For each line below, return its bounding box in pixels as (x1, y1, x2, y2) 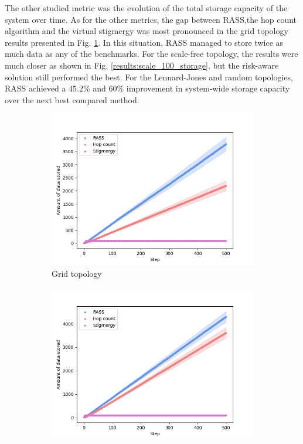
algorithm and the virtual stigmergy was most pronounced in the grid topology (5, 25, 288, 37)
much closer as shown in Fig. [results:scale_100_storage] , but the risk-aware (5, 59, 279, 71)
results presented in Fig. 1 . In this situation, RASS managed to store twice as (5, 36, 284, 48)
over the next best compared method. (5, 93, 139, 106)
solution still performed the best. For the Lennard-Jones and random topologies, (5, 70, 293, 83)
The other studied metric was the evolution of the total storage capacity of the (5, 2, 288, 13)
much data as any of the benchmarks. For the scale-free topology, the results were (5, 48, 298, 60)
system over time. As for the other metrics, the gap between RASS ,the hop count (5, 13, 297, 25)
